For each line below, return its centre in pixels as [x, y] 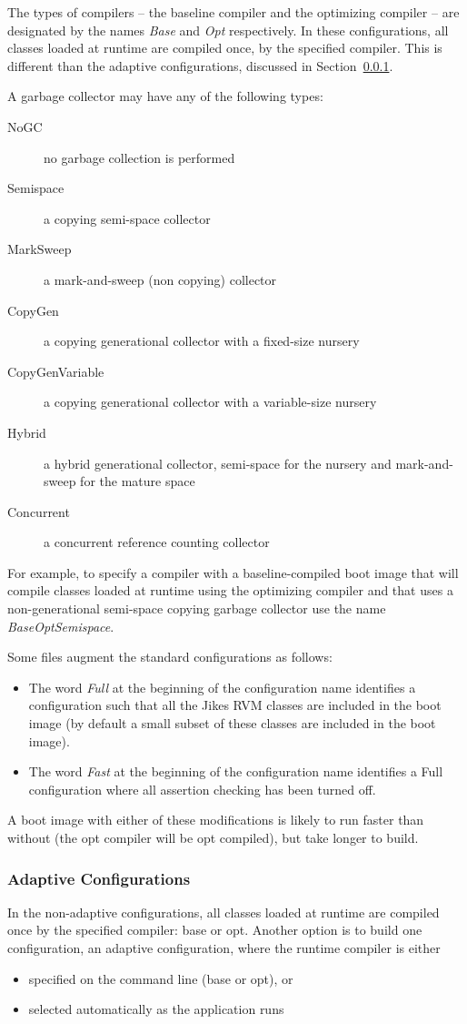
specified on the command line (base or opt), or [161, 978]
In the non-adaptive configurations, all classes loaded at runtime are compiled [224, 912]
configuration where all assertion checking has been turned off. [202, 789]
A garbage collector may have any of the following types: [165, 96]
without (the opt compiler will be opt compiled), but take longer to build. [213, 837]
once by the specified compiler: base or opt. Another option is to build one [215, 930]
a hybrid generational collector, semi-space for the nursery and [218, 463]
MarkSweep [40, 249]
